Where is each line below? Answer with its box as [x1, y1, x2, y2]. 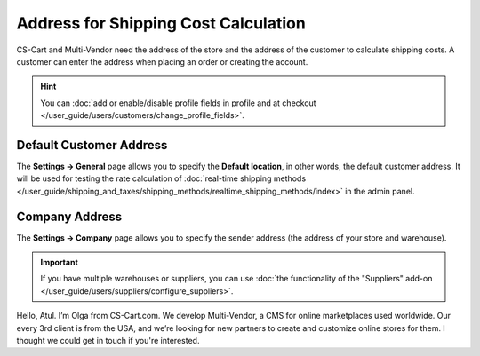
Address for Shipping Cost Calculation [16, 13, 306, 33]
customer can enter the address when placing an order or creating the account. [16, 56, 308, 67]
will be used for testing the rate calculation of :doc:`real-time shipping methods [16, 173, 307, 184]
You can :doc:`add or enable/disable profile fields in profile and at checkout [40, 98, 316, 108]
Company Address [16, 209, 123, 224]
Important [40, 257, 79, 268]
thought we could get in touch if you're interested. [16, 336, 200, 346]
